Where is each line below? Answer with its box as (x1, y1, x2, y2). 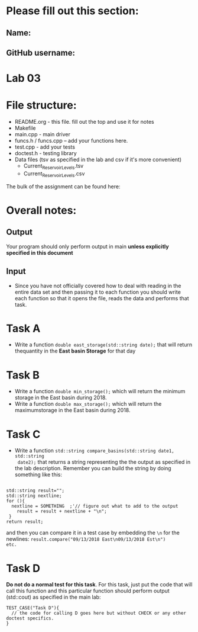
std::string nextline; (6, 493, 62, 499)
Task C (6, 428, 41, 441)
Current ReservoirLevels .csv (23, 170, 85, 178)
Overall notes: (6, 203, 77, 217)
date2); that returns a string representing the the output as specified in (17, 458, 191, 466)
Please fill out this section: (6, 4, 139, 18)
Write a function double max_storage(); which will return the (14, 400, 162, 408)
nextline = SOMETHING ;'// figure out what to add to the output (11, 503, 178, 509)
